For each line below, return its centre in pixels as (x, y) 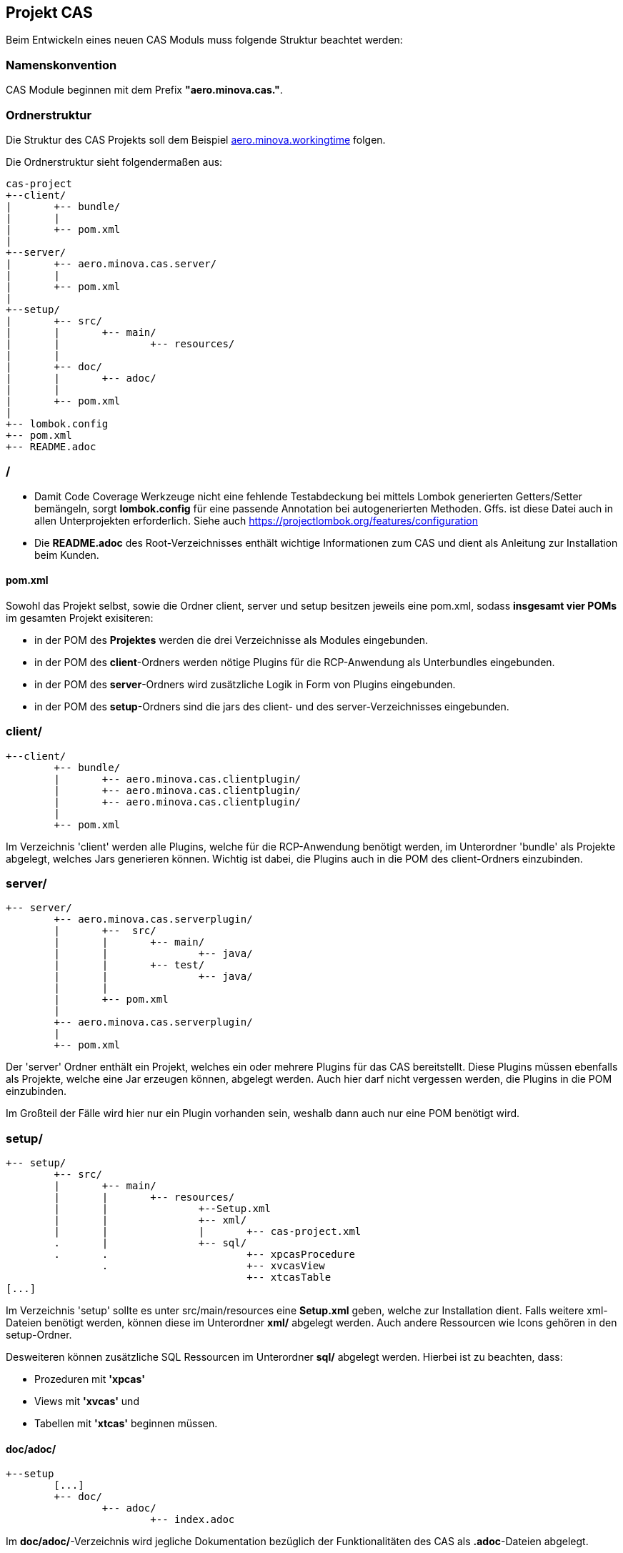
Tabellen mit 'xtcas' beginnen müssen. (126, 1424)
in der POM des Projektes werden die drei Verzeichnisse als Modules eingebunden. (231, 640)
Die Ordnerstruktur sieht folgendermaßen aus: (114, 162)
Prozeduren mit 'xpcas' (90, 1379)
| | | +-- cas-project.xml (208, 1232)
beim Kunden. (67, 555)
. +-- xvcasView (213, 1266)
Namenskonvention (61, 65)
